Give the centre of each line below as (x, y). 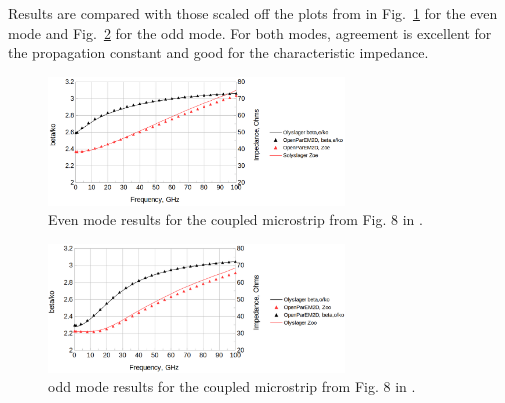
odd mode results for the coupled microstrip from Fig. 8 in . (232, 386)
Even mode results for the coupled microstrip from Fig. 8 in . (235, 219)
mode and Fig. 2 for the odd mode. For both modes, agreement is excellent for (250, 32)
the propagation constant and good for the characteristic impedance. (218, 52)
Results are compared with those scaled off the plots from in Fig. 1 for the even (253, 13)
